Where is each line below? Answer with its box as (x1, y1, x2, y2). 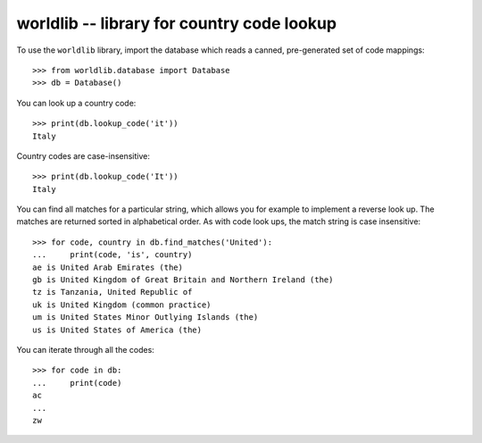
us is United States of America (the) (32, 324, 203, 335)
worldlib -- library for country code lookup (16, 13, 337, 33)
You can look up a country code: (16, 97, 137, 108)
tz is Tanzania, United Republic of (32, 287, 193, 297)
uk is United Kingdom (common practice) (32, 299, 212, 310)
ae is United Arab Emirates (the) (32, 262, 183, 272)
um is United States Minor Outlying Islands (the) (32, 313, 259, 322)
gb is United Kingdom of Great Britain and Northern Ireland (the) (32, 275, 334, 285)
